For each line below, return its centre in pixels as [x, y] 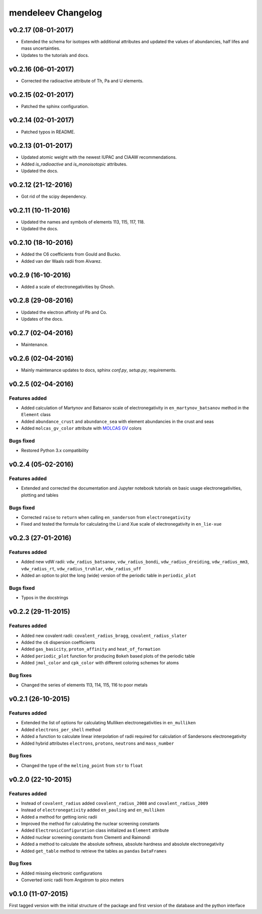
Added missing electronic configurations [62, 873]
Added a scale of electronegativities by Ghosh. [68, 287]
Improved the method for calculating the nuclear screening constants [90, 824]
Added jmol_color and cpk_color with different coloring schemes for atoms [100, 663]
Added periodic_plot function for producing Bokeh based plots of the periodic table [108, 656]
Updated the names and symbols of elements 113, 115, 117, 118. [83, 222]
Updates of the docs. [42, 319]
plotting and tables [40, 495]
